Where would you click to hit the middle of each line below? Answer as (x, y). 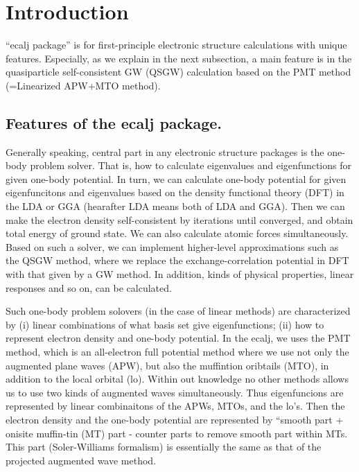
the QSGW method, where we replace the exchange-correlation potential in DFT (177, 260)
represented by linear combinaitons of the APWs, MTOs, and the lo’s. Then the (175, 406)
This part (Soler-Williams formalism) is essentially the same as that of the (164, 447)
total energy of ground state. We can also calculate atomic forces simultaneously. (177, 233)
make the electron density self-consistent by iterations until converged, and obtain (179, 219)
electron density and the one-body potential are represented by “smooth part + (175, 419)
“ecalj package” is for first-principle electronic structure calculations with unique (176, 45)
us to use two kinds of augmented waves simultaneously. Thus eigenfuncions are (175, 392)
